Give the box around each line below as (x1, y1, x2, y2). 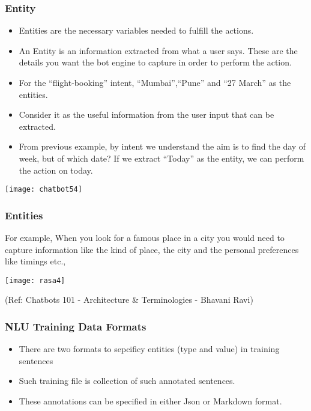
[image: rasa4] (5, 276, 65, 285)
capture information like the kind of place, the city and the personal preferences (5, 243, 299, 255)
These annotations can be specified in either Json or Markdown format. (19, 395, 282, 407)
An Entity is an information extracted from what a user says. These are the (19, 44, 298, 56)
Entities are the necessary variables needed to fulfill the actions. (19, 24, 254, 37)
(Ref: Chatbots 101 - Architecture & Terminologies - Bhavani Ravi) (5, 293, 253, 306)
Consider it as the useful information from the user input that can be (19, 108, 274, 121)
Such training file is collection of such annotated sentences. (19, 374, 235, 387)
